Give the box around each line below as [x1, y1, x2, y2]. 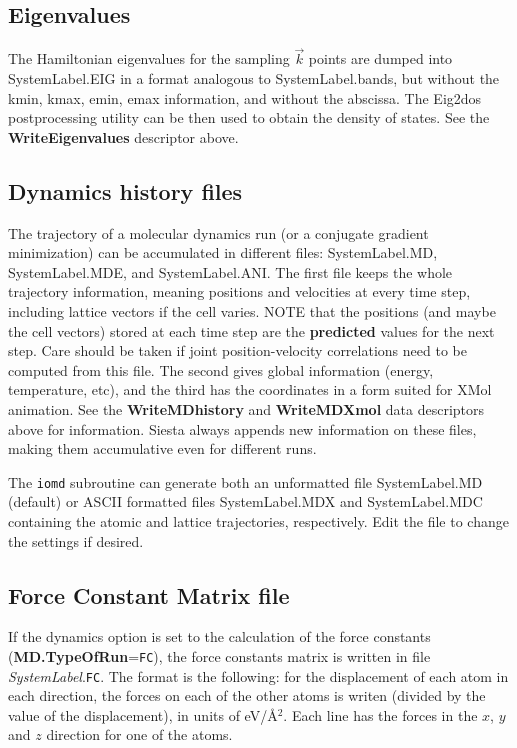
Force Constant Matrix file [8, 579, 290, 610]
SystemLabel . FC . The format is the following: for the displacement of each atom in [8, 665, 509, 686]
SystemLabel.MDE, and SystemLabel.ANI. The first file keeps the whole [8, 261, 453, 282]
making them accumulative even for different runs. [8, 438, 317, 459]
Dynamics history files [8, 175, 243, 206]
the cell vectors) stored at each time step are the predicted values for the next [8, 320, 495, 341]
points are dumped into [308, 48, 453, 69]
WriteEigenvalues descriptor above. [8, 126, 239, 147]
